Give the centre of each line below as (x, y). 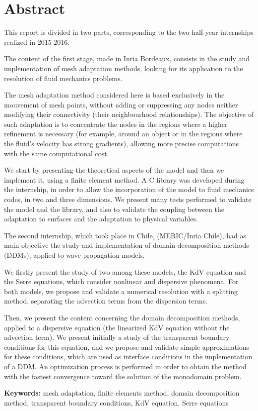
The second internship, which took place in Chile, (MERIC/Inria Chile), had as (125, 235)
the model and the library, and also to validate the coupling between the (114, 209)
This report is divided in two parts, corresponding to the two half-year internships (129, 32)
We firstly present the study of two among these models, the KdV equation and (125, 271)
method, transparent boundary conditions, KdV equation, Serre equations (116, 402)
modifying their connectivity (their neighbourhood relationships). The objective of (129, 114)
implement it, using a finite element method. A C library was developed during (124, 179)
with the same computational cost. (57, 153)
